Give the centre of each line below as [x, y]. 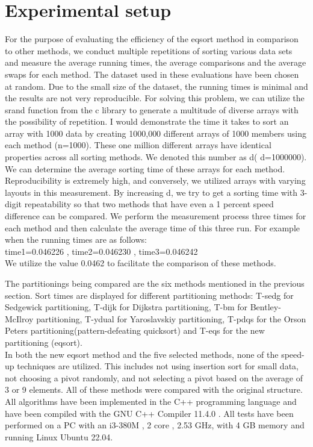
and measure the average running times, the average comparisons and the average [156, 62]
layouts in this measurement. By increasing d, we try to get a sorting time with [151, 192]
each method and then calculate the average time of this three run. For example [153, 227]
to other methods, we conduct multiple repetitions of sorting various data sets [149, 50]
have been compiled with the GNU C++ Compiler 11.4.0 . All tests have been [149, 413]
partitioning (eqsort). [44, 342]
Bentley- [265, 307]
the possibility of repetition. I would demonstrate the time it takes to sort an [147, 121]
